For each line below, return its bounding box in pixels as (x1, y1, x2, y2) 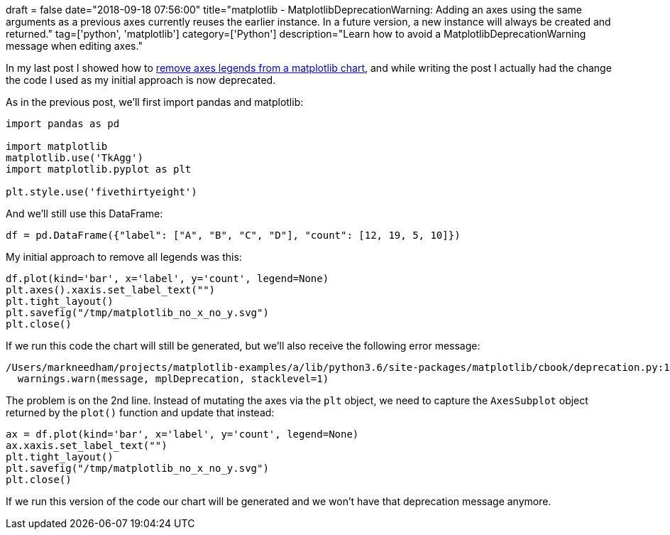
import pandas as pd (6, 118, 120, 129)
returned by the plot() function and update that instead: (6, 406, 275, 418)
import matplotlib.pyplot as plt (6, 163, 192, 175)
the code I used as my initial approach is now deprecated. (6, 74, 276, 86)
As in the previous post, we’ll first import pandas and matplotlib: (6, 96, 304, 108)
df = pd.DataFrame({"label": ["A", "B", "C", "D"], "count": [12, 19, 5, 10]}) (6, 229, 461, 241)
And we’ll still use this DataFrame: (6, 207, 163, 220)
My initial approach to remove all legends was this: (6, 251, 242, 263)
